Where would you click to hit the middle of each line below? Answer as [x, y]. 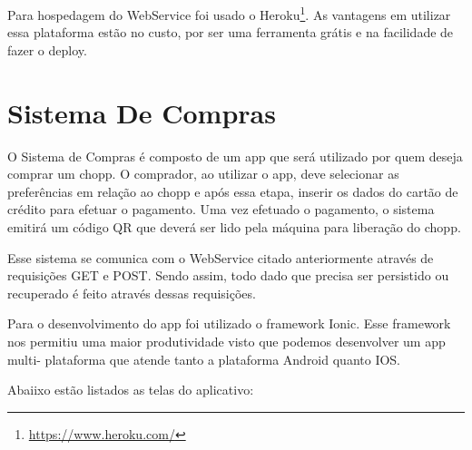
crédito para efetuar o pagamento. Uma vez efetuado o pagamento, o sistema [221, 209]
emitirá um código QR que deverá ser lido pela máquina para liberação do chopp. [234, 226]
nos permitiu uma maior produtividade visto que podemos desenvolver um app [226, 341]
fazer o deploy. [47, 49]
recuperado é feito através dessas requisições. [132, 293]
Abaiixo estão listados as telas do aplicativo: [131, 390]
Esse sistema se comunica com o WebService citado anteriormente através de [221, 257]
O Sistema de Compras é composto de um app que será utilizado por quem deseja [235, 156]
